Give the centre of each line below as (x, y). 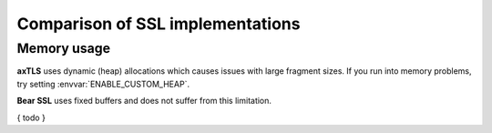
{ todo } (31, 118)
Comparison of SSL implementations (159, 24)
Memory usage (64, 48)
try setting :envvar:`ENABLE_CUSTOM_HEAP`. (103, 84)
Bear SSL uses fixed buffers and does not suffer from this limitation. (144, 101)
